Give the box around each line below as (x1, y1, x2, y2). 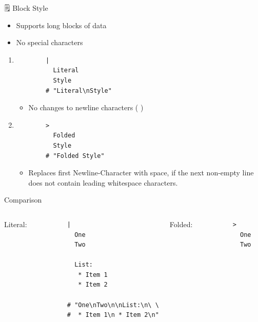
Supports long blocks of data (16, 19, 107, 30)
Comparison (4, 194, 42, 205)
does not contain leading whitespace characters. (28, 177, 178, 188)
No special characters (16, 37, 83, 48)
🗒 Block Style (4, 3, 48, 13)
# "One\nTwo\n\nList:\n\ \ (67, 301, 159, 309)
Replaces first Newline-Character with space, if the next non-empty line (28, 167, 254, 178)
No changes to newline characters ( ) (28, 102, 144, 113)
